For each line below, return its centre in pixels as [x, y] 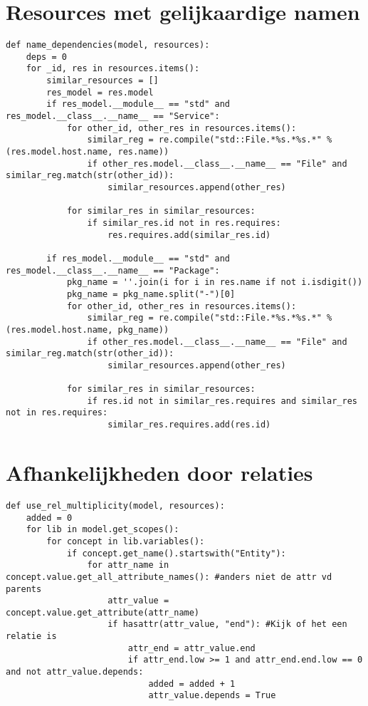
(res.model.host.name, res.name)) [88, 152]
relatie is [31, 637]
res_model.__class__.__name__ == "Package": [113, 270]
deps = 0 [46, 57]
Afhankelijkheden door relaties [159, 472]
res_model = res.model [100, 92]
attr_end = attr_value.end [191, 648]
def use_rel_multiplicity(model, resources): [115, 505]
